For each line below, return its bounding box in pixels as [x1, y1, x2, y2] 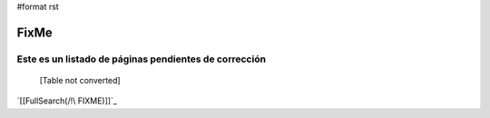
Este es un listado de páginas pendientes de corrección [16, 53, 267, 65]
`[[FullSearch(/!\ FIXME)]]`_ [16, 95, 118, 106]
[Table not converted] [39, 74, 122, 85]
